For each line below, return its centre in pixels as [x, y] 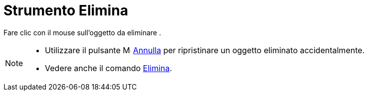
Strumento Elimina [66, 10]
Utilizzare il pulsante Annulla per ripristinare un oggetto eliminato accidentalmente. [205, 50]
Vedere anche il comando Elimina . [108, 68]
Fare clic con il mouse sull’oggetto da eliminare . [82, 32]
